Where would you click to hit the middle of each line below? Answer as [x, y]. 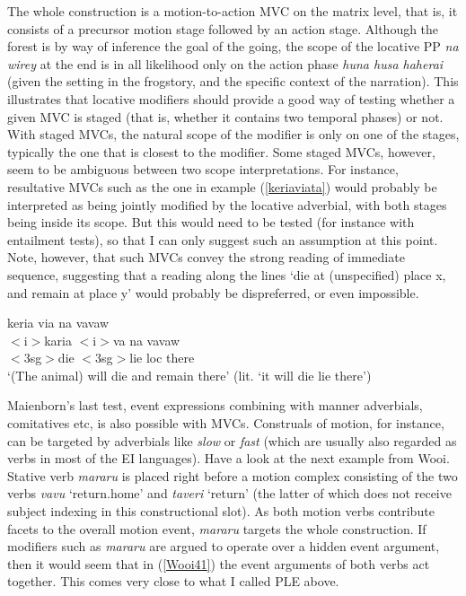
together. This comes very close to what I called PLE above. [173, 581]
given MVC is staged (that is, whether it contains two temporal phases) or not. [225, 116]
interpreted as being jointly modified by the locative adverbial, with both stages [227, 204]
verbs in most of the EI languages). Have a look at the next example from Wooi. [229, 458]
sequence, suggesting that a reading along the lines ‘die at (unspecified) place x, [227, 274]
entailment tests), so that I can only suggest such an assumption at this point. [223, 239]
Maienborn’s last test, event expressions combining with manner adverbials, [215, 405]
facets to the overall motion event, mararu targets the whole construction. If [217, 528]
